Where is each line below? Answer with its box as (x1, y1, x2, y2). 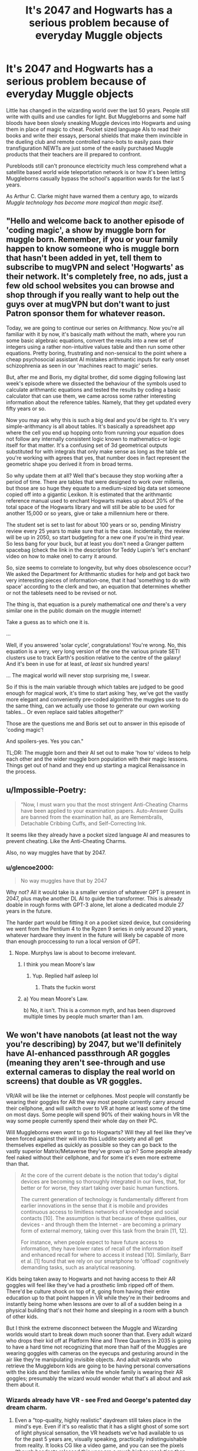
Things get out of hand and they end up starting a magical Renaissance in (6, 761, 186, 768)
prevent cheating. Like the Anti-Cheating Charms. (6, 837, 127, 844)
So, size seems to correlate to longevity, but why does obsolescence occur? (6, 564, 192, 571)
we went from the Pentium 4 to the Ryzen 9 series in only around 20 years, (6, 925, 188, 932)
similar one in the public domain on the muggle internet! (6, 607, 141, 614)
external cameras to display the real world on (6, 1067, 176, 1077)
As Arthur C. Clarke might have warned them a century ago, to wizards (6, 192, 179, 200)
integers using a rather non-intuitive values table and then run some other (6, 343, 186, 350)
